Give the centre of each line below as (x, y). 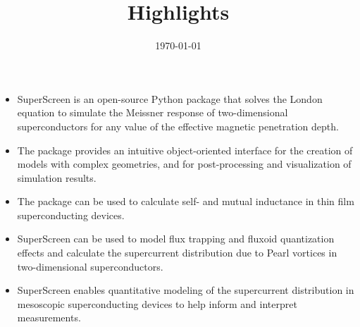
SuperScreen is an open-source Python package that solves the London (170, 98)
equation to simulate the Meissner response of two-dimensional (153, 112)
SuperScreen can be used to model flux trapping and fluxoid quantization (176, 239)
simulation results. (57, 177)
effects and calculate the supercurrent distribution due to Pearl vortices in (177, 253)
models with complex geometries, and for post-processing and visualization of (184, 164)
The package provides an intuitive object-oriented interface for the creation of (185, 150)
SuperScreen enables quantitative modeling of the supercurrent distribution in (186, 290)
